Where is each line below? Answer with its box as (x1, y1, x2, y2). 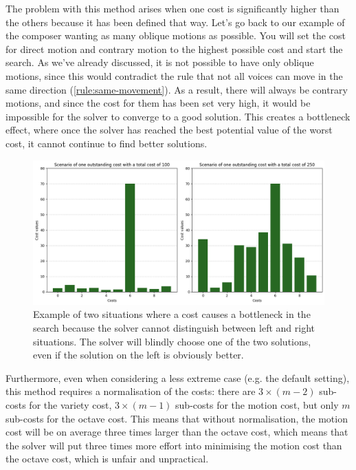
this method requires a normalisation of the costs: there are (5, 384, 256, 398)
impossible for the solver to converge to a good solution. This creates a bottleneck (5, 109, 351, 123)
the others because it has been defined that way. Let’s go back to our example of (5, 14, 345, 29)
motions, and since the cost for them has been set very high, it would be (5, 96, 311, 110)
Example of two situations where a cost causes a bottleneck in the (33, 307, 311, 321)
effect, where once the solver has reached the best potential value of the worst (5, 122, 333, 137)
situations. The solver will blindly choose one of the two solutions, (33, 334, 311, 348)
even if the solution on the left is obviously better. (33, 348, 244, 362)
